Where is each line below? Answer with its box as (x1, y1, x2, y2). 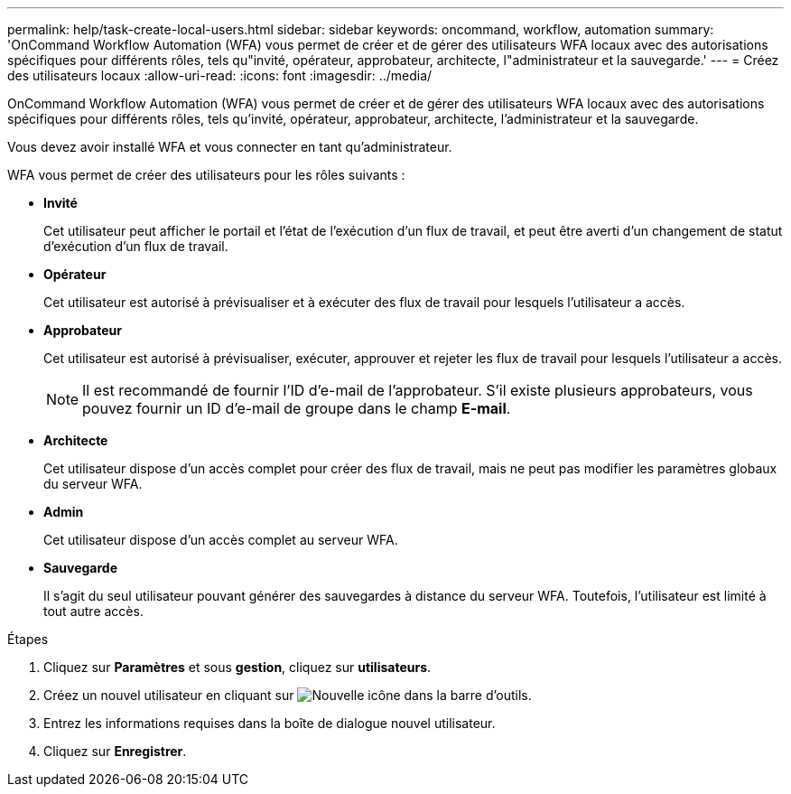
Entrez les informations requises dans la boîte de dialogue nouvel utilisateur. (43, 715, 496, 731)
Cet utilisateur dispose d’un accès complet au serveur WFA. (43, 532, 398, 547)
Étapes (7, 631, 49, 647)
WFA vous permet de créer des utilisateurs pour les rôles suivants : (7, 167, 405, 182)
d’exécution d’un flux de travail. (43, 238, 228, 254)
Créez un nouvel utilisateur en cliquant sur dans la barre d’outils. (43, 687, 532, 703)
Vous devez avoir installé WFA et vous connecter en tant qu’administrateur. (7, 139, 452, 154)
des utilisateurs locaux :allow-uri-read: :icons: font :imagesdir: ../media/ (7, 68, 433, 83)
